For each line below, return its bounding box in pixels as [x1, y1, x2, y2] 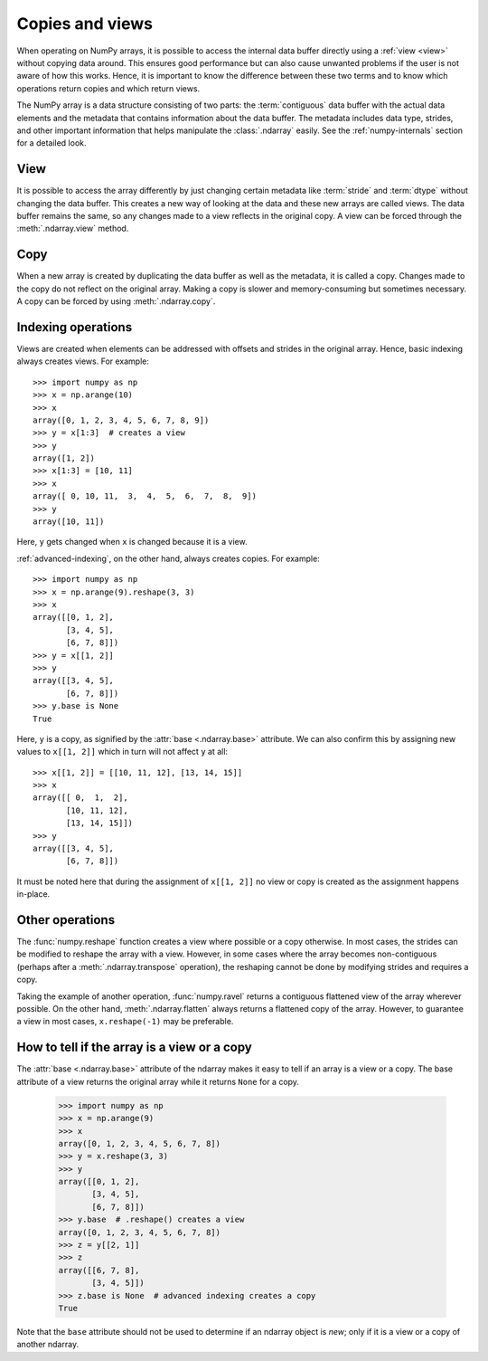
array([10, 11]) [33, 517, 105, 527]
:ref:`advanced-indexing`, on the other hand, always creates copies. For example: [16, 553, 320, 564]
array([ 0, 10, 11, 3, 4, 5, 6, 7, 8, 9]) [33, 491, 258, 501]
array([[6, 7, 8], [58, 1265, 140, 1275]
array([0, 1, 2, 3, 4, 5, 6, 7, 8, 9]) [33, 414, 210, 425]
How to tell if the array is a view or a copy [16, 1040, 252, 1055]
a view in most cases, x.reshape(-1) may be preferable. [16, 1016, 234, 1027]
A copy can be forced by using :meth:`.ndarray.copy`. [16, 296, 216, 307]
